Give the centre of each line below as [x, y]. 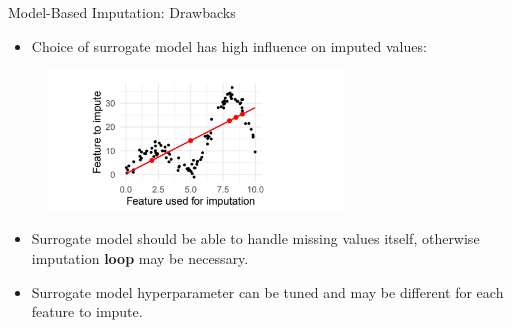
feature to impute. [87, 311]
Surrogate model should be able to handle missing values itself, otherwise [255, 238]
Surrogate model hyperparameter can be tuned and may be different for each [267, 291]
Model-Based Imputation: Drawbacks [122, 12]
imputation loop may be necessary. [140, 257]
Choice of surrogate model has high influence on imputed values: [229, 45]
